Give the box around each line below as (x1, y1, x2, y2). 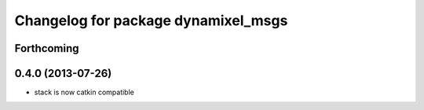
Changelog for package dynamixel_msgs (14, 12, 288, 29)
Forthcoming (14, 42, 79, 55)
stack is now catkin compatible (34, 87, 135, 97)
